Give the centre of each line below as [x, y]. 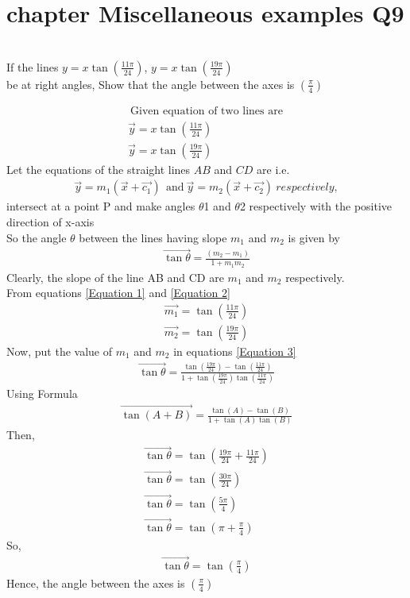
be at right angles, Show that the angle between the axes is [151, 84]
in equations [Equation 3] [235, 351]
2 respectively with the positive [316, 206]
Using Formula [42, 394]
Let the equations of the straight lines [99, 169]
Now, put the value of [59, 351]
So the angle [37, 237]
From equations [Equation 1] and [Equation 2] [118, 293]
